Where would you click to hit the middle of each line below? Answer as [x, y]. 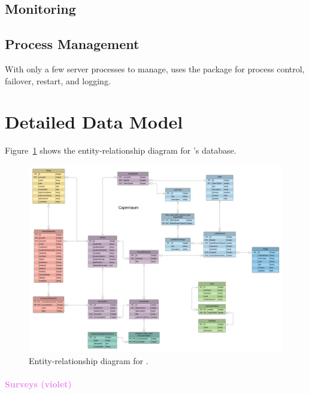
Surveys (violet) [38, 384]
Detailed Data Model [94, 122]
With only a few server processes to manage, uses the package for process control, [155, 68]
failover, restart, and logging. [58, 80]
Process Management [72, 44]
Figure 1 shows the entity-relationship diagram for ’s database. [121, 150]
